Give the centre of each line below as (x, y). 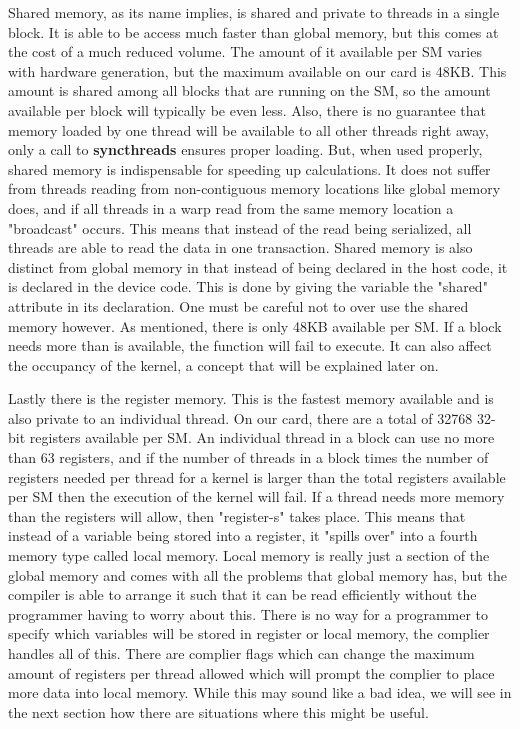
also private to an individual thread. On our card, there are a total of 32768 (240, 417)
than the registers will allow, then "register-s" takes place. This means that (237, 515)
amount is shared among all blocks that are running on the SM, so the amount (249, 90)
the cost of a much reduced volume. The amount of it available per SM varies (245, 51)
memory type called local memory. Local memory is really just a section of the (249, 555)
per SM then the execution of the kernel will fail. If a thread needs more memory (256, 496)
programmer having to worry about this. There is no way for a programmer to (248, 613)
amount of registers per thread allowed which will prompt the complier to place (251, 672)
